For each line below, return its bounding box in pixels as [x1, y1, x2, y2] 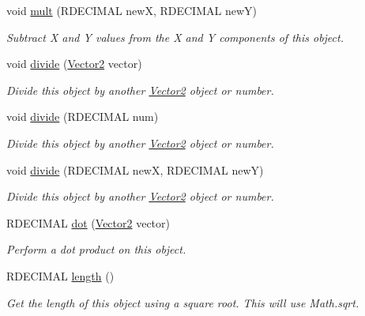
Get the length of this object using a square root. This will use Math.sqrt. [6, 294, 359, 310]
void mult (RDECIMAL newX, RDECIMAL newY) [6, 2, 257, 18]
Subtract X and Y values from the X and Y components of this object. [6, 28, 344, 45]
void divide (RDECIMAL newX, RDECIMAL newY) [6, 161, 264, 178]
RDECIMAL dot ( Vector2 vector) [6, 214, 170, 231]
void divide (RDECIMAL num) [6, 108, 159, 125]
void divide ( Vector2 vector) [6, 55, 142, 72]
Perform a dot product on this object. [6, 241, 186, 258]
